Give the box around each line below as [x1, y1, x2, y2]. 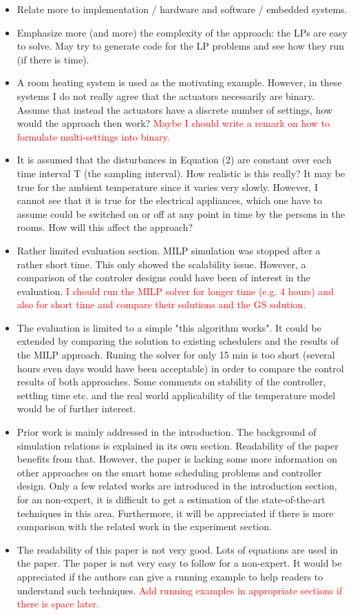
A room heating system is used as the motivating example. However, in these [17, 75, 342, 90]
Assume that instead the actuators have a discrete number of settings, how [17, 102, 333, 117]
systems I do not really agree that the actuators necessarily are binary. [17, 88, 315, 103]
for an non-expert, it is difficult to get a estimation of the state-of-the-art [17, 492, 325, 506]
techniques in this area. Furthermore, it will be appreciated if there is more [17, 505, 334, 520]
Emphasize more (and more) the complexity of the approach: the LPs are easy [17, 25, 347, 39]
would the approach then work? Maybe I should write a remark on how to [17, 116, 330, 130]
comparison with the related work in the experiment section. [17, 519, 272, 534]
